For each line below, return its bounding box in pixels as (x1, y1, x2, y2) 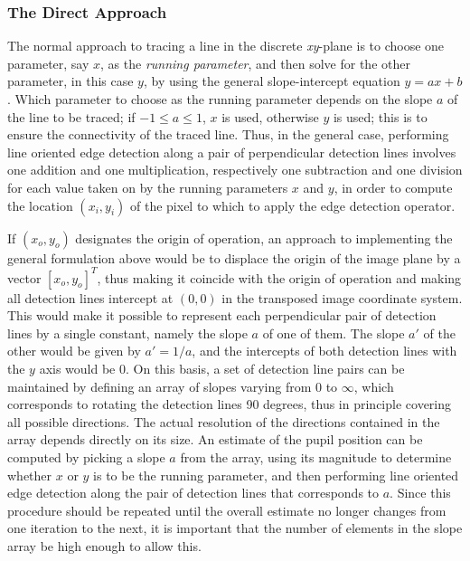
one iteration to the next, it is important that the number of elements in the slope (7, 518, 463, 537)
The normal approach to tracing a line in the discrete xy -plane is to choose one (7, 36, 445, 55)
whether (7, 465, 52, 484)
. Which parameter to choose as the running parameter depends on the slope (7, 90, 433, 108)
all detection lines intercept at (7, 288, 174, 307)
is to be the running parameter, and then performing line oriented (93, 465, 459, 484)
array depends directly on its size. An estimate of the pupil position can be (7, 430, 423, 449)
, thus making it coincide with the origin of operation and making (97, 268, 462, 287)
